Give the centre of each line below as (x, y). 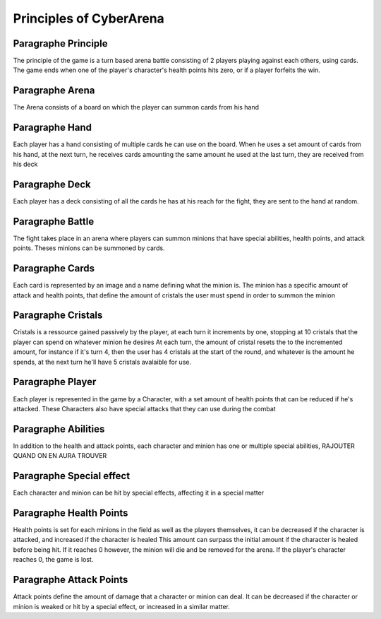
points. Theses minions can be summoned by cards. (89, 248)
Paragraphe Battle (54, 222)
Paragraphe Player (55, 382)
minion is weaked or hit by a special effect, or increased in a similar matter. (122, 606)
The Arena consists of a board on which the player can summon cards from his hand (136, 107)
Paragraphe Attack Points (71, 580)
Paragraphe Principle (61, 43)
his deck (25, 164)
